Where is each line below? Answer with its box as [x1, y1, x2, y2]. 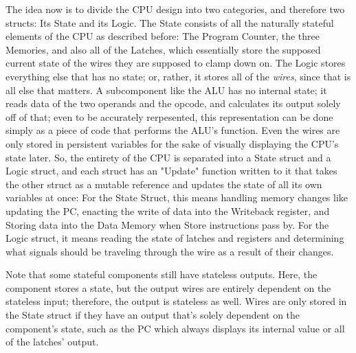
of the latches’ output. [5, 334, 99, 349]
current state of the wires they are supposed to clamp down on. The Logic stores [5, 56, 346, 70]
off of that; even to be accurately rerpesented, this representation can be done [5, 109, 333, 124]
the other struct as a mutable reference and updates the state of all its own [5, 176, 322, 191]
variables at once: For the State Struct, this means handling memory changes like [5, 190, 348, 205]
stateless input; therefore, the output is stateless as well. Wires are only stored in [5, 294, 347, 308]
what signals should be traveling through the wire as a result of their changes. [5, 244, 334, 258]
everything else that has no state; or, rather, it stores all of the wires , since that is [5, 69, 351, 83]
